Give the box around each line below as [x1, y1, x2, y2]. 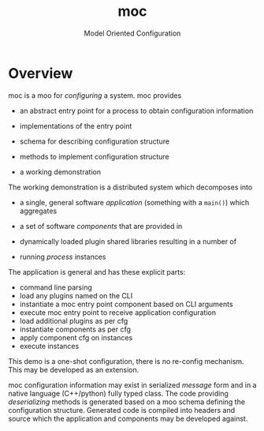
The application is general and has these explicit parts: [8, 267, 186, 276]
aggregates [19, 206, 58, 215]
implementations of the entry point [19, 121, 132, 130]
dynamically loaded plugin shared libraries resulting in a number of [19, 236, 237, 246]
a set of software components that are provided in [19, 221, 183, 230]
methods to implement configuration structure [19, 152, 169, 161]
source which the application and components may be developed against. [8, 414, 248, 423]
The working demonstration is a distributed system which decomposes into [8, 182, 253, 192]
